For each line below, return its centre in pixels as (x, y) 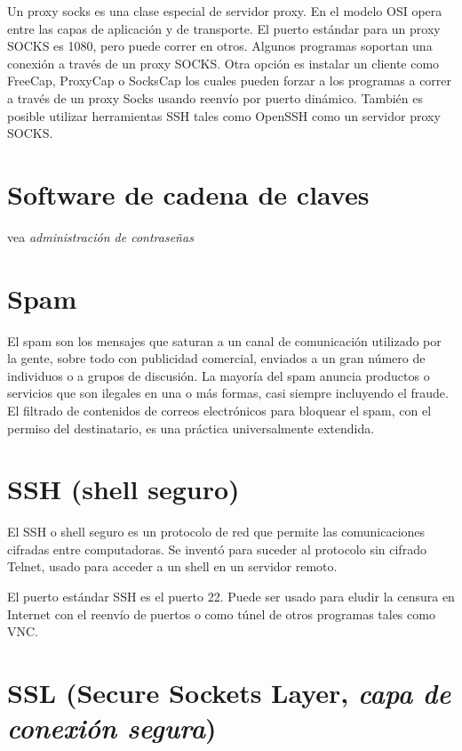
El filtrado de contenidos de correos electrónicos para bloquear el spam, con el (219, 410)
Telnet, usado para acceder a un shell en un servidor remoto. (172, 566)
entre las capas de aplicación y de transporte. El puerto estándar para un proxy (224, 28)
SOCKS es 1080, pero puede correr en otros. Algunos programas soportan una (220, 46)
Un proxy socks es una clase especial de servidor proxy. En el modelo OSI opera (225, 11)
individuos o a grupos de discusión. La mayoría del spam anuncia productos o (219, 375)
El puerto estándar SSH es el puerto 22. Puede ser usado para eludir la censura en (231, 597)
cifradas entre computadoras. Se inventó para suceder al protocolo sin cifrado (217, 549)
